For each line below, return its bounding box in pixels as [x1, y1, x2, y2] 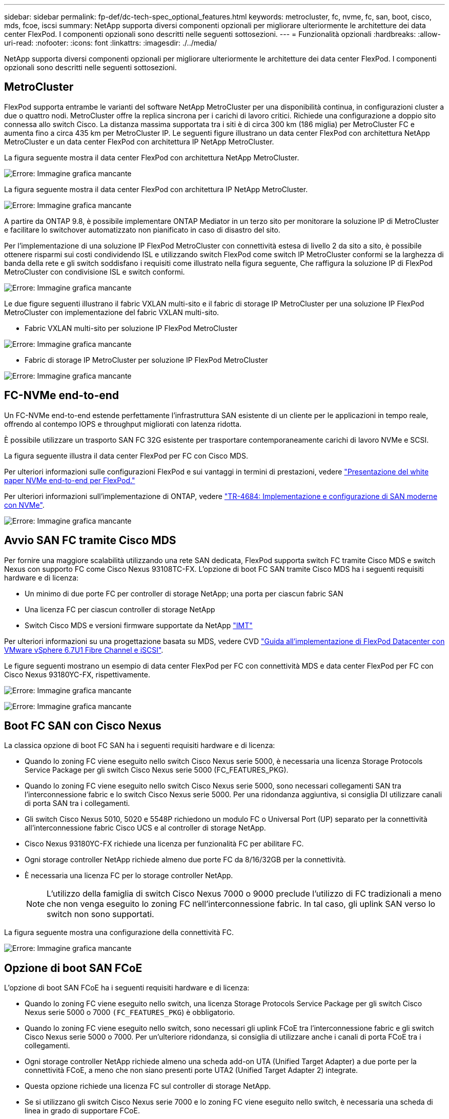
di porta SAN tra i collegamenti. [25, 799, 130, 808]
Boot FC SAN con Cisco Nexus [4, 719, 161, 732]
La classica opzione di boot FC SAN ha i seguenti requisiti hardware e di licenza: [4, 741, 275, 750]
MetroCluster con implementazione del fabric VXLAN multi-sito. [4, 307, 219, 317]
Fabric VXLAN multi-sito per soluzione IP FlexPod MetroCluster [25, 323, 238, 333]
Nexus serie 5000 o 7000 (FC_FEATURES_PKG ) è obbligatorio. [25, 1008, 235, 1017]
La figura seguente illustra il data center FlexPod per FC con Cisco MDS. [4, 451, 248, 460]
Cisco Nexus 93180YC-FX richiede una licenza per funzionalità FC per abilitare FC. [25, 839, 304, 848]
